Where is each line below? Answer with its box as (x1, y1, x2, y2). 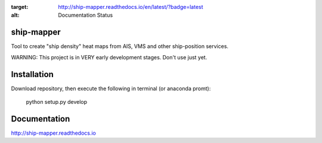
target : (11, 4, 29, 10)
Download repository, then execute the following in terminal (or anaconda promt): (11, 85, 211, 92)
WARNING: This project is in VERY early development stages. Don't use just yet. (11, 53, 208, 61)
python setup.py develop (26, 98, 88, 105)
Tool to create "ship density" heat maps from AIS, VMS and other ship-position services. (11, 43, 229, 50)
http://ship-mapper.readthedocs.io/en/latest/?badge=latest (58, 4, 203, 10)
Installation (11, 69, 54, 80)
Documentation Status (58, 12, 113, 19)
